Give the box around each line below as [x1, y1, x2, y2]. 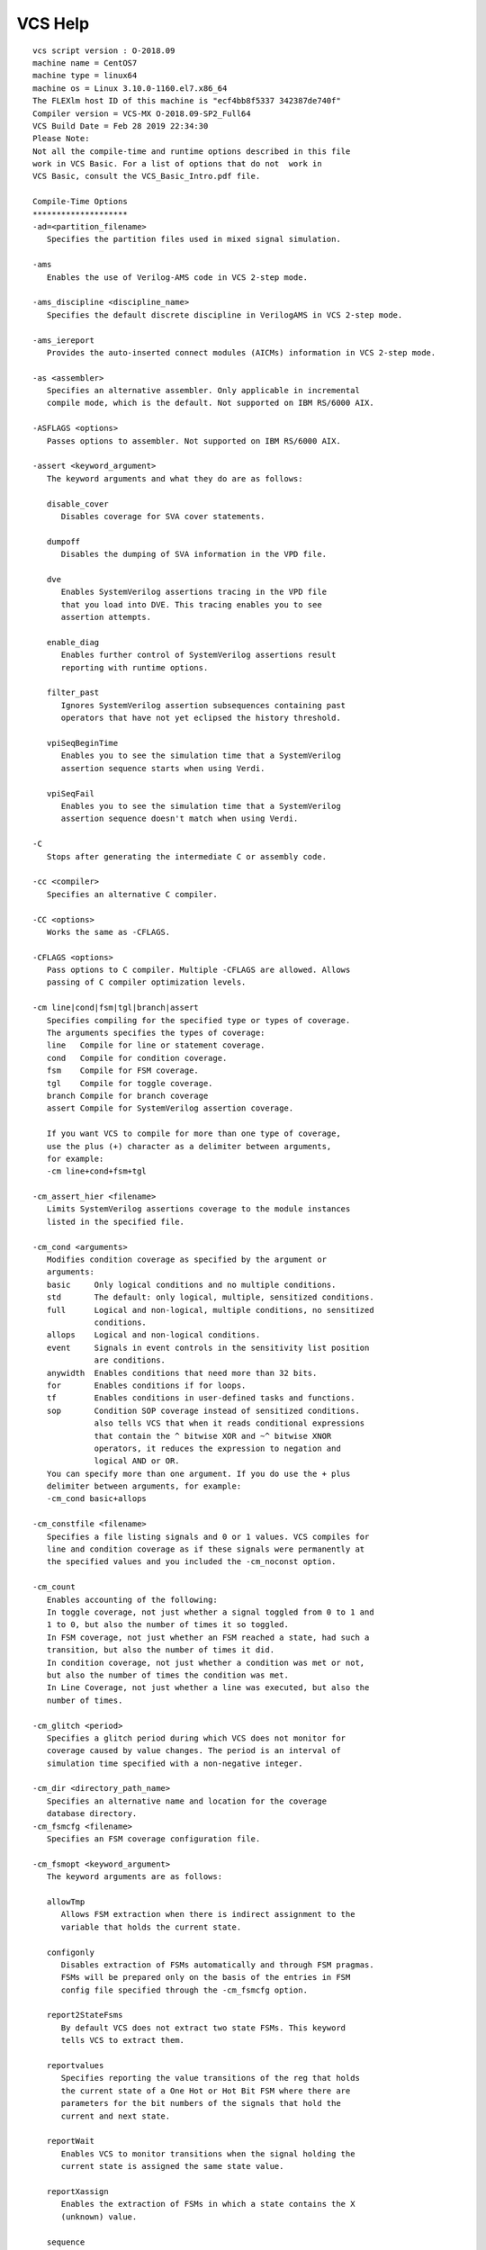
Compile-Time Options [32, 196, 128, 207]
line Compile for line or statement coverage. [46, 1040, 265, 1050]
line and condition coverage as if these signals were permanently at [46, 1544, 365, 1554]
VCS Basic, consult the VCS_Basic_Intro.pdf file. [32, 171, 261, 182]
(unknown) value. [60, 2211, 138, 2222]
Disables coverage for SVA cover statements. [60, 511, 265, 521]
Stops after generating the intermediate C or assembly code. [46, 851, 328, 861]
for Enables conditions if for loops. [46, 1380, 247, 1390]
